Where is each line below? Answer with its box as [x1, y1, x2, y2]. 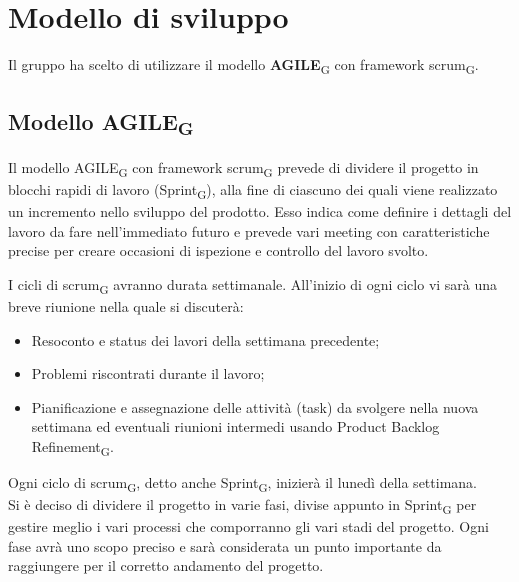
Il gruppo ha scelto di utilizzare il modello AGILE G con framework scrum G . [8, 54, 479, 77]
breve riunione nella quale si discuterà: [8, 295, 244, 316]
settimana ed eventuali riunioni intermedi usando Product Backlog [31, 416, 440, 437]
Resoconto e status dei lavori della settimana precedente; [31, 329, 380, 350]
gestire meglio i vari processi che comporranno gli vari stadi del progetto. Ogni [8, 516, 489, 537]
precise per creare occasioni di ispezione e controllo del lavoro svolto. [8, 240, 429, 261]
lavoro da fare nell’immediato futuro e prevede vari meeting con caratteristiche [8, 220, 490, 241]
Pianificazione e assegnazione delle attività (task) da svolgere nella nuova [31, 396, 479, 417]
